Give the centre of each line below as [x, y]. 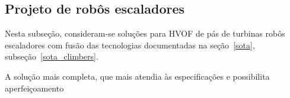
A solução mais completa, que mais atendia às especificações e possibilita [137, 76]
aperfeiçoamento [34, 88]
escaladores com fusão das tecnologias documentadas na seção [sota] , [130, 45]
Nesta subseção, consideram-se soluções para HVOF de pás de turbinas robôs [145, 33]
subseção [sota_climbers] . [52, 56]
